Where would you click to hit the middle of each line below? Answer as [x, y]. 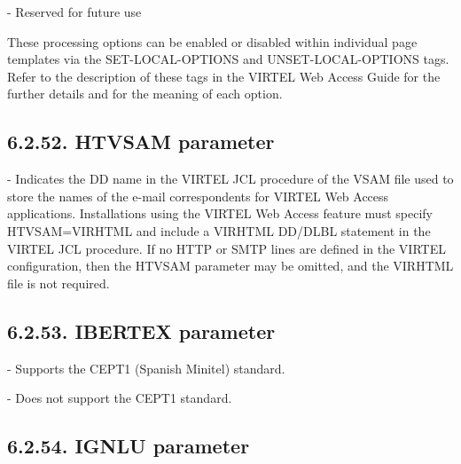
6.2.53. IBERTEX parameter [141, 330]
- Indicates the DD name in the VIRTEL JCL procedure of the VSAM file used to [230, 179]
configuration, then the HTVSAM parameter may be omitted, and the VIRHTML [230, 266]
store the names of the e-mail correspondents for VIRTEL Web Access [198, 196]
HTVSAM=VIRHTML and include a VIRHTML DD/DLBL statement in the [219, 230]
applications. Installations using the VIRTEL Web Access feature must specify [220, 213]
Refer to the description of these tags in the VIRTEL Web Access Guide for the [224, 76]
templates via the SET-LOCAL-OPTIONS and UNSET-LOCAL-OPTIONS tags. [228, 59]
